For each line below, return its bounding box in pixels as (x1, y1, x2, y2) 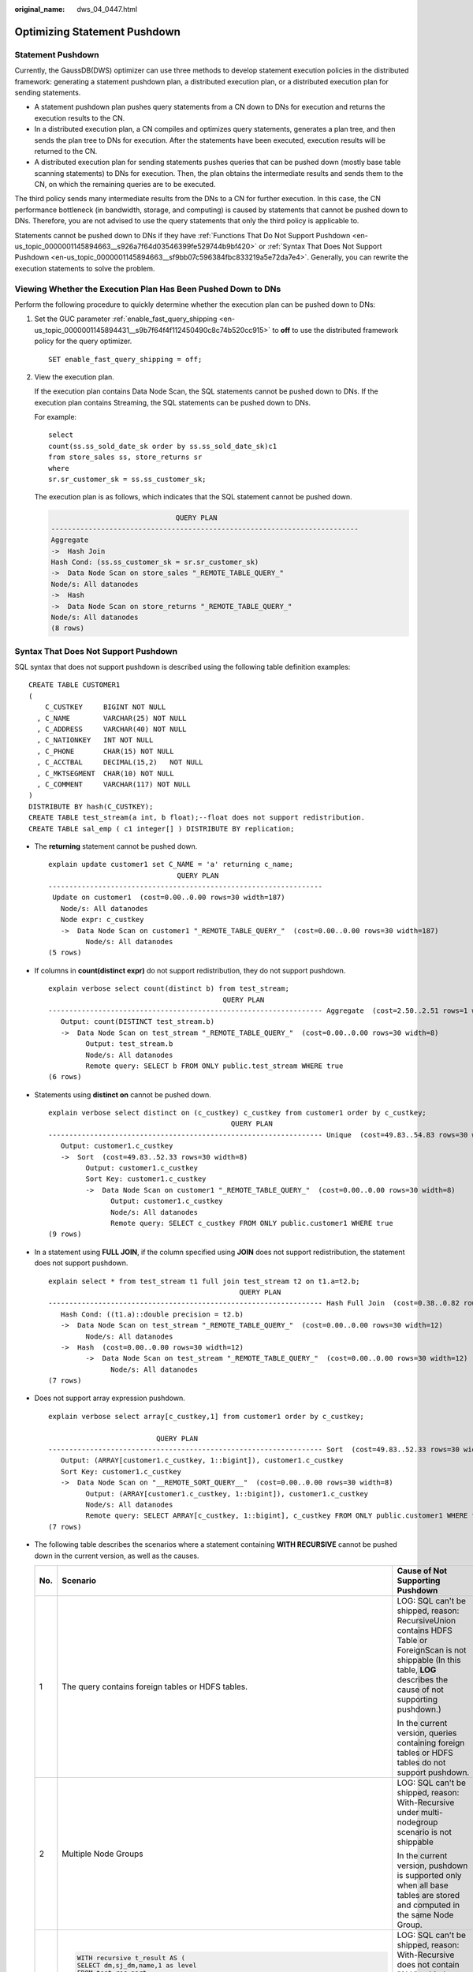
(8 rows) (50, 624, 85, 633)
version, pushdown (397, 1860, 468, 1871)
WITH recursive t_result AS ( (76, 1953, 185, 1962)
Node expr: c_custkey (60, 915, 144, 924)
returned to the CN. (34, 146, 98, 155)
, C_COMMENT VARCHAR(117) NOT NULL (36, 779, 191, 789)
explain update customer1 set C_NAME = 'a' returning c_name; (48, 860, 294, 869)
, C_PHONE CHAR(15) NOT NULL (36, 746, 175, 756)
